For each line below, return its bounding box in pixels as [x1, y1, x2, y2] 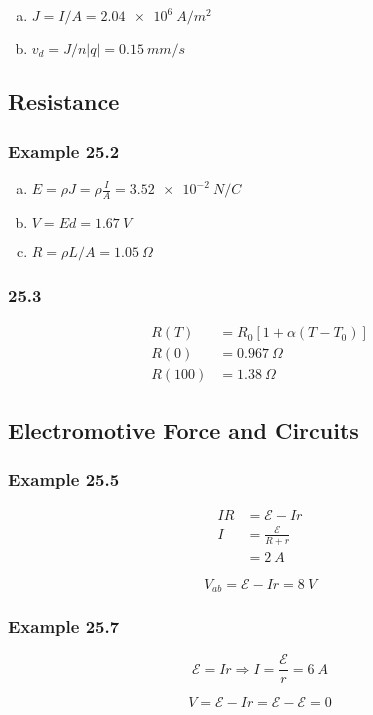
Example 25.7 [8, 613, 120, 638]
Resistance [8, 86, 120, 117]
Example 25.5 [8, 466, 120, 491]
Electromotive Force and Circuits [8, 414, 359, 445]
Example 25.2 [8, 138, 120, 163]
